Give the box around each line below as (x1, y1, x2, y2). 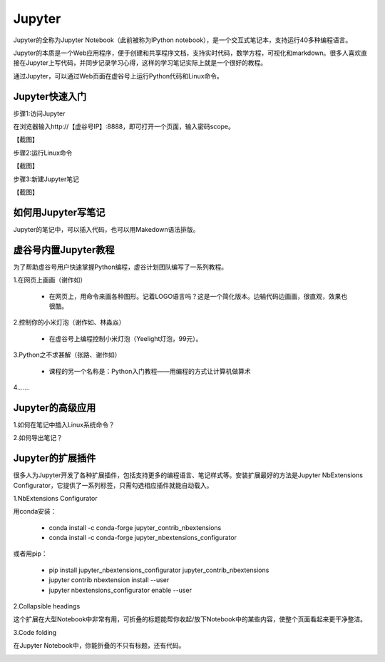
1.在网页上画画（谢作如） (13, 275, 87, 285)
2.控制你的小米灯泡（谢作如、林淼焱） (13, 318, 125, 327)
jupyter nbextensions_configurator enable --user (48, 586, 192, 594)
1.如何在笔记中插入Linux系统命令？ (13, 420, 115, 429)
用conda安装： (13, 507, 57, 516)
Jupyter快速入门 (13, 90, 87, 103)
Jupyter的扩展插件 (13, 452, 96, 464)
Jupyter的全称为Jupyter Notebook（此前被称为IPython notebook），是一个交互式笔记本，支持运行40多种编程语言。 (13, 36, 352, 44)
